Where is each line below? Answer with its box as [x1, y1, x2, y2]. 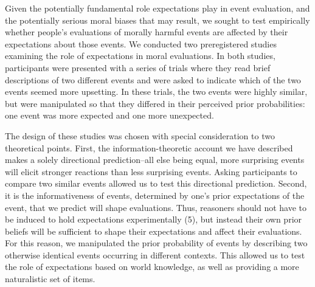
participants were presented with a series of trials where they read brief [5, 61, 271, 74]
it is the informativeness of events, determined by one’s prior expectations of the [5, 188, 305, 201]
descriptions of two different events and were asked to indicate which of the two [5, 73, 301, 86]
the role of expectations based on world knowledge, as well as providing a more [5, 260, 299, 273]
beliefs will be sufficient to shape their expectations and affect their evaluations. [5, 224, 302, 237]
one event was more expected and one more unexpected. [5, 109, 214, 122]
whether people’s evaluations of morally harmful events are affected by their [5, 26, 288, 38]
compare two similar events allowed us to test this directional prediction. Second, [5, 177, 307, 190]
